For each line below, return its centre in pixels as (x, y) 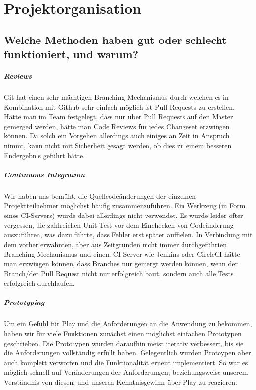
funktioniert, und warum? (71, 54)
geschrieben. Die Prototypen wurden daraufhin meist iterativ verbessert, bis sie (124, 343)
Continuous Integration (45, 174)
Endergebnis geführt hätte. (45, 155)
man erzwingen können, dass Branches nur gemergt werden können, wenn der (121, 263)
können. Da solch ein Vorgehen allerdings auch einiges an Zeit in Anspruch (117, 136)
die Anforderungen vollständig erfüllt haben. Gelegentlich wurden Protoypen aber (128, 353)
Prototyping (24, 302)
